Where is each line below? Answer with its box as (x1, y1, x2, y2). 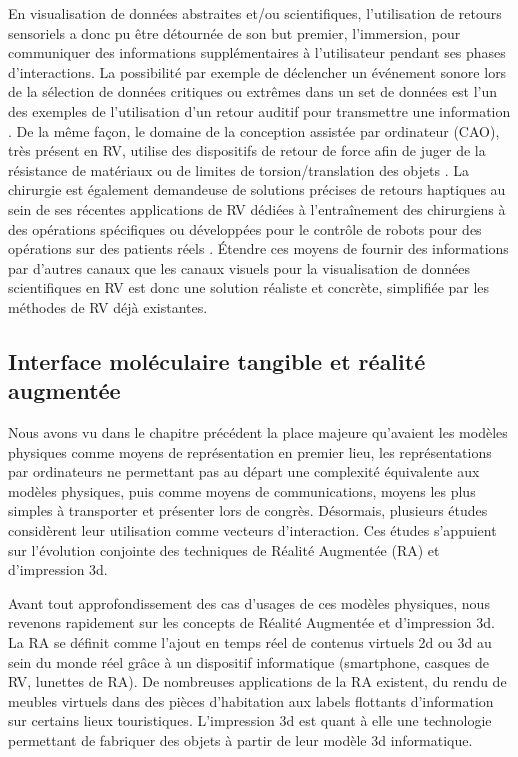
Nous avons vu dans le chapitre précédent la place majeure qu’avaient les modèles (8, 422, 508, 443)
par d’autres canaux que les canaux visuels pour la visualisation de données (8, 257, 470, 278)
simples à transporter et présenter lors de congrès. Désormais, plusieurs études (8, 500, 488, 521)
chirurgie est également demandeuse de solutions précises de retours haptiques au (8, 179, 506, 200)
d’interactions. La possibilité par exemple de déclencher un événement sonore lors (8, 61, 507, 82)
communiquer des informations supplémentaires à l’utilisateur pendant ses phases (8, 42, 506, 63)
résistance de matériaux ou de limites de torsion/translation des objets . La (8, 159, 469, 180)
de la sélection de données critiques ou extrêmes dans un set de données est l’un (8, 81, 498, 102)
